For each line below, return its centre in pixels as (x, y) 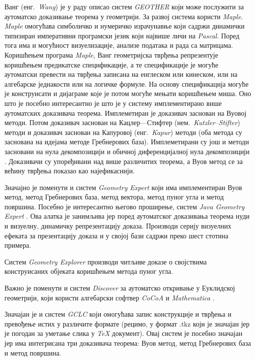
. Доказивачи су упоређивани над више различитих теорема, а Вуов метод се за (124, 161)
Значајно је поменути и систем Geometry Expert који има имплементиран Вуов (123, 187)
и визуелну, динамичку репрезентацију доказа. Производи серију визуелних (118, 226)
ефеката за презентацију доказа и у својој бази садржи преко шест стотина (116, 235)
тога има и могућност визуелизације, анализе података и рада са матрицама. (119, 45)
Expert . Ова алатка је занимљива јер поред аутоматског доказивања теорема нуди (127, 216)
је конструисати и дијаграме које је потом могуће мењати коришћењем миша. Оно (128, 93)
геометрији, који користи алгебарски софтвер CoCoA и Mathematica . (110, 297)
